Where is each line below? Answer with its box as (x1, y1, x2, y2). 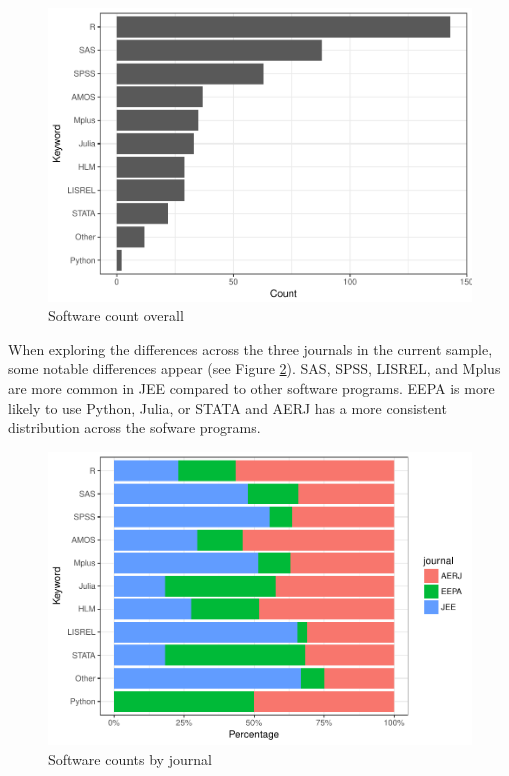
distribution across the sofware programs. (8, 417, 261, 438)
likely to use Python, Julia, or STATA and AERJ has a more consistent (8, 397, 447, 418)
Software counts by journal (48, 748, 212, 769)
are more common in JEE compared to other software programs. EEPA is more (8, 377, 495, 398)
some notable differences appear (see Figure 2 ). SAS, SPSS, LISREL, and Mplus (8, 358, 501, 379)
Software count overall (48, 305, 184, 326)
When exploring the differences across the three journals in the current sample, (8, 338, 493, 359)
